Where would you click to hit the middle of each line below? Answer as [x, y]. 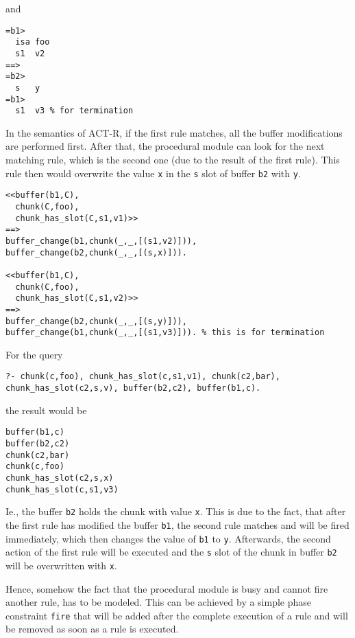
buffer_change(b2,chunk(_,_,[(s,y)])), [96, 321]
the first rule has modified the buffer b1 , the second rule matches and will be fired [177, 524]
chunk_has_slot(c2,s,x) [60, 478]
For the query [34, 354]
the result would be [46, 410]
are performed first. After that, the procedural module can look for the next [165, 146]
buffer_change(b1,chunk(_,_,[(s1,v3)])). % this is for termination [165, 333]
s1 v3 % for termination [74, 111]
